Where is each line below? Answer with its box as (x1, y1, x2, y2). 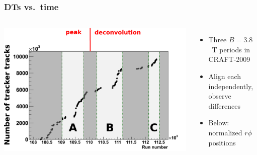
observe (208, 91, 231, 101)
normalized (208, 127, 242, 137)
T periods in (212, 44, 250, 54)
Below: (208, 117, 229, 128)
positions (208, 137, 236, 147)
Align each (208, 71, 241, 81)
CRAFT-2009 (208, 54, 250, 64)
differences (208, 100, 241, 111)
